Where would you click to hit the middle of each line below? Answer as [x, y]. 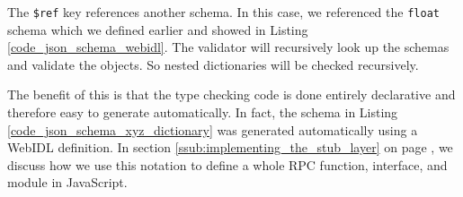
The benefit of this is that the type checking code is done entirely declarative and [231, 94]
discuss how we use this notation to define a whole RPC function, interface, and [227, 164]
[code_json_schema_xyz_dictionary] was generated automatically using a [213, 129]
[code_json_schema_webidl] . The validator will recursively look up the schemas [228, 47]
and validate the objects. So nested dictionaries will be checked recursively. [213, 64]
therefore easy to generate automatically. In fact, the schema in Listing [203, 112]
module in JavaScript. [67, 182]
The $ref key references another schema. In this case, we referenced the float [223, 12]
